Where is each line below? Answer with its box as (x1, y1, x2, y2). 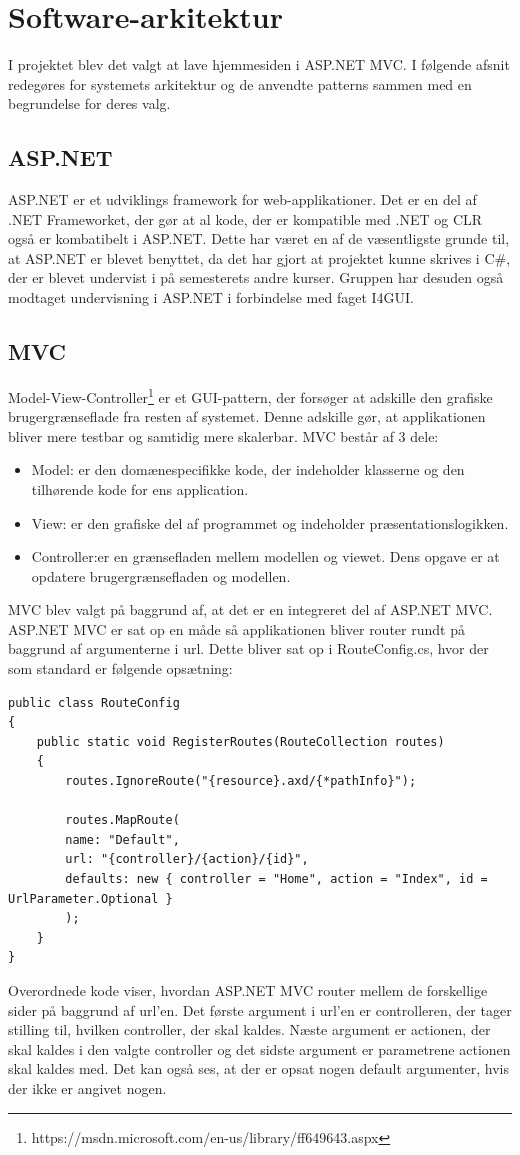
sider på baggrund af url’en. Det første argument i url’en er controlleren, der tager (8, 999, 512, 1020)
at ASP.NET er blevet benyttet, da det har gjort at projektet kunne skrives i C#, (8, 247, 511, 268)
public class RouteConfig (8, 695, 180, 710)
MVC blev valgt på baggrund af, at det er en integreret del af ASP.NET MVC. (8, 599, 493, 620)
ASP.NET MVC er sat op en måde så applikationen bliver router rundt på (8, 618, 465, 639)
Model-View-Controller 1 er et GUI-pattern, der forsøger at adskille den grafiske (8, 383, 493, 407)
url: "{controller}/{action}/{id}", (65, 852, 309, 867)
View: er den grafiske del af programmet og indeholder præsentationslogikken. (31, 512, 509, 533)
